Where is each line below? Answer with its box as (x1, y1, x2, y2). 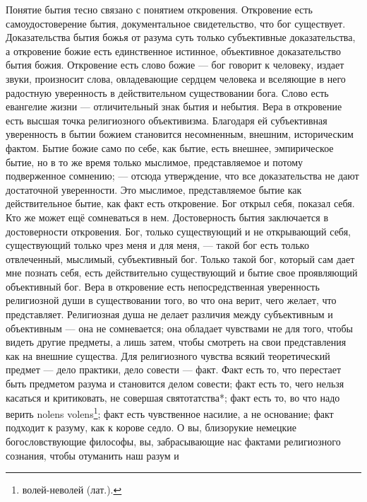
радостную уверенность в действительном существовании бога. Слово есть (6, 85, 329, 100)
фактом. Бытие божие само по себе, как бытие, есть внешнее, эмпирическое (6, 140, 334, 155)
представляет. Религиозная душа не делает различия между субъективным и (6, 307, 333, 322)
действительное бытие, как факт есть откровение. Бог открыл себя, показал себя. (6, 196, 355, 211)
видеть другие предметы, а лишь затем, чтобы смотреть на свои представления (6, 334, 347, 349)
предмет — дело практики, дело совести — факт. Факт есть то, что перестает (6, 362, 341, 377)
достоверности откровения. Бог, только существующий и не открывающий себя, (6, 223, 351, 238)
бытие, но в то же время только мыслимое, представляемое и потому (6, 154, 303, 169)
